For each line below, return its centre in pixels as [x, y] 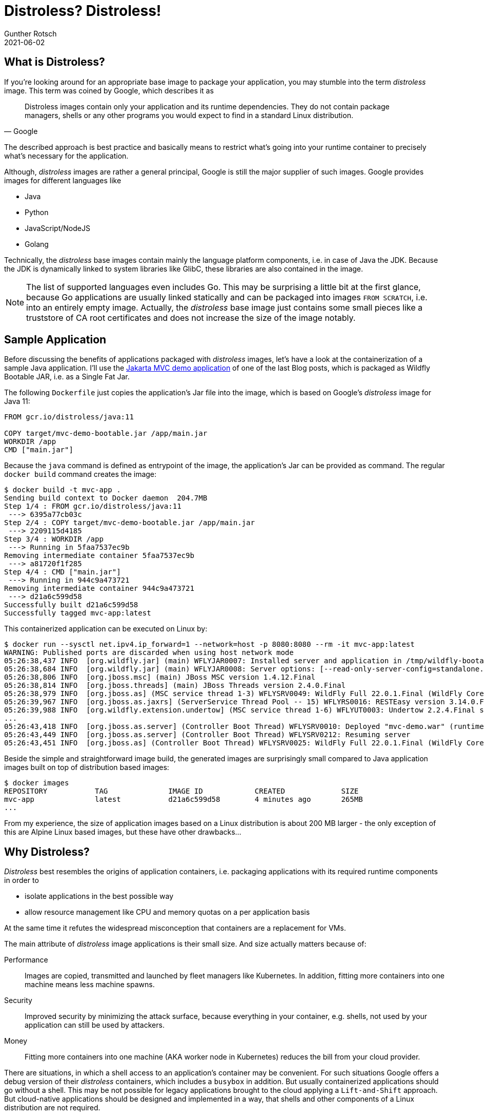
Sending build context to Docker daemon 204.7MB [106, 498]
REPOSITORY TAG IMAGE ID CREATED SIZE [181, 791]
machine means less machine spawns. [90, 985]
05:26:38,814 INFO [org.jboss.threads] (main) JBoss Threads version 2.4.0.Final [175, 686]
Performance [26, 960]
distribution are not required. [52, 1108]
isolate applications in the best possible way [99, 896]
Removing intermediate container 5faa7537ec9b [99, 556]
